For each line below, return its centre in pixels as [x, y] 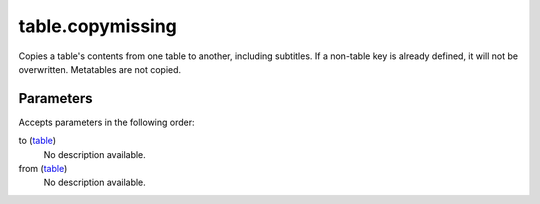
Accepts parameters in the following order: [106, 122]
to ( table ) [37, 141]
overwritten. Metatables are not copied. [100, 69]
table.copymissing [97, 26]
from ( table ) [43, 169]
